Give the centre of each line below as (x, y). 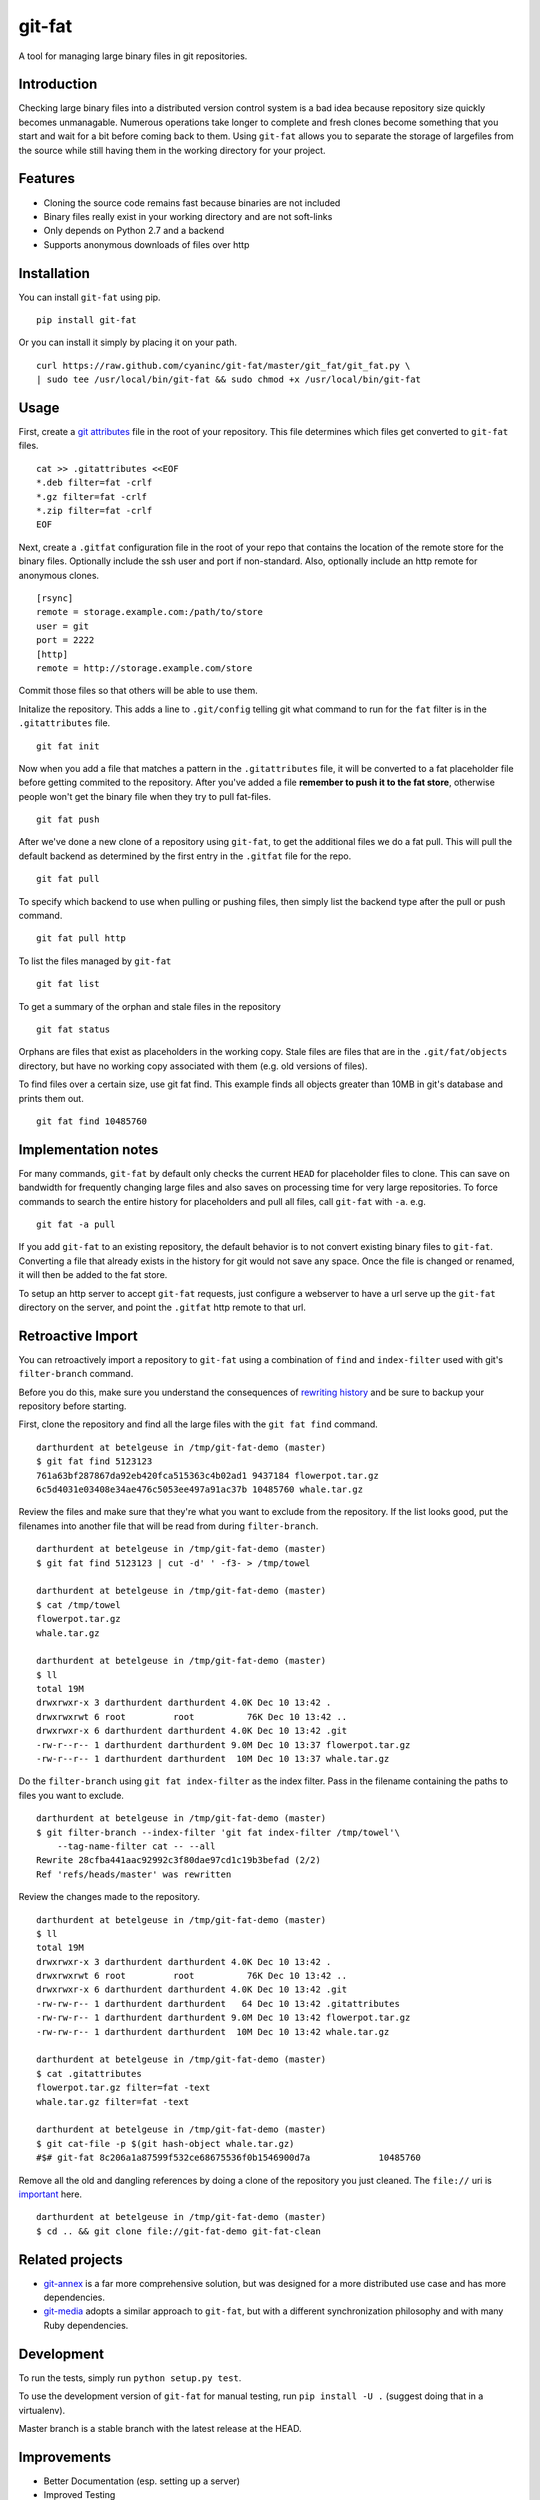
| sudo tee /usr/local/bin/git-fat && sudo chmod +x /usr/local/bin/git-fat (229, 379)
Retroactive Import (78, 1335)
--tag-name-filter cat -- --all (136, 1846)
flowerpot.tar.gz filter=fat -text (123, 2088)
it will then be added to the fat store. (93, 1275)
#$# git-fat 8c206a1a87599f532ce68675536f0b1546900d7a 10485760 (229, 2158)
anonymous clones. (59, 575)
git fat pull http (81, 938)
